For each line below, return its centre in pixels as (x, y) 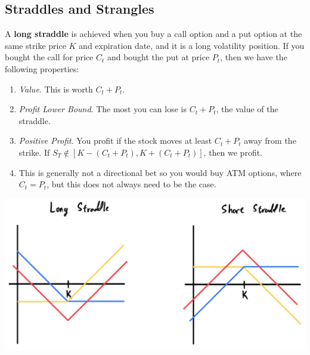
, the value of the (247, 109)
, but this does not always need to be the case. (131, 184)
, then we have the (254, 57)
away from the (270, 141)
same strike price (35, 45)
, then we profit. (233, 152)
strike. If (34, 152)
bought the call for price (49, 57)
